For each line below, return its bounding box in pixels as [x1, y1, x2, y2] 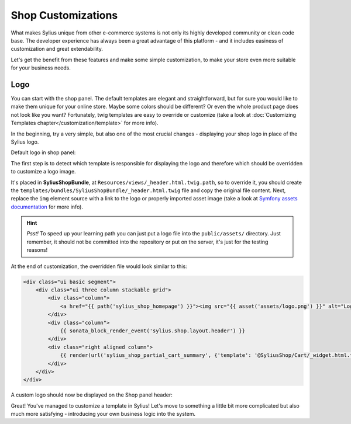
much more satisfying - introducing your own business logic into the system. [11, 411, 196, 418]
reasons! [26, 246, 48, 253]
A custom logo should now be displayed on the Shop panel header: [11, 391, 173, 398]
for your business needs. [11, 64, 71, 71]
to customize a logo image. [11, 168, 76, 175]
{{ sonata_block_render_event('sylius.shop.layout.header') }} [60, 327, 246, 334]
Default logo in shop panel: [11, 149, 76, 156]
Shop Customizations [11, 9, 118, 22]
